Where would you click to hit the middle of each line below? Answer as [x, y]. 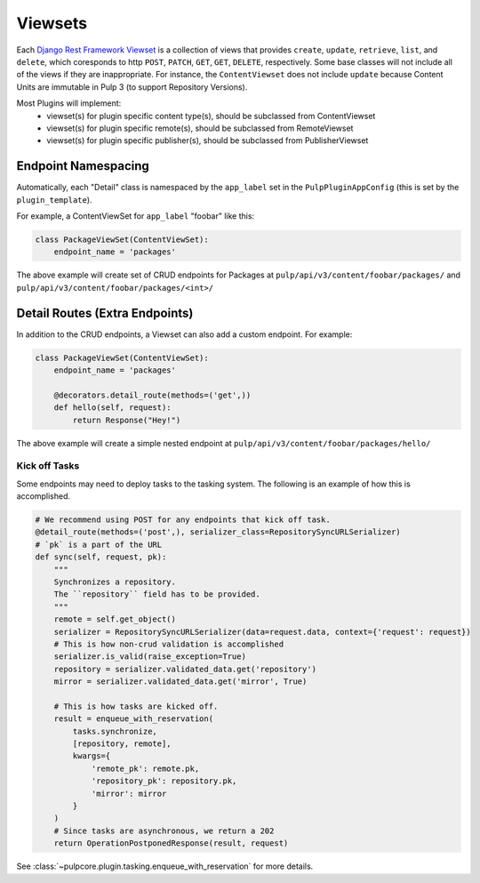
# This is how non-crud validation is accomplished [169, 644]
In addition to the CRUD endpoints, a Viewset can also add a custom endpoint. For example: [184, 334]
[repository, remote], [122, 744]
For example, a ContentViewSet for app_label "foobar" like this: [136, 216]
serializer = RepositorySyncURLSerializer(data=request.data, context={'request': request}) [262, 632]
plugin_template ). [54, 199]
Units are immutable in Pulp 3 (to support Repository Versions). [132, 87]
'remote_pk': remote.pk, [145, 768]
